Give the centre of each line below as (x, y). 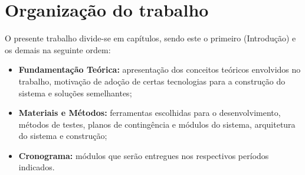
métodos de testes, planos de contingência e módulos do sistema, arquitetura (157, 124)
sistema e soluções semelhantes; (75, 93)
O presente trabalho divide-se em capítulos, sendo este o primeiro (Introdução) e (150, 38)
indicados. (37, 167)
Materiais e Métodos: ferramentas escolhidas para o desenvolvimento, (150, 113)
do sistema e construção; (63, 136)
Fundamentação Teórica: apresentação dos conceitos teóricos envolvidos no (160, 69)
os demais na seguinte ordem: (58, 49)
